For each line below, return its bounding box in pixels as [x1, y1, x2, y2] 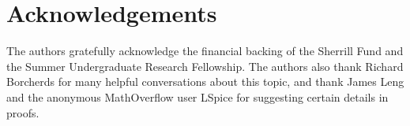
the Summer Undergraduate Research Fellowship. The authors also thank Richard [6, 57, 404, 74]
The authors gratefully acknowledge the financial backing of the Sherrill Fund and [6, 43, 404, 59]
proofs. [6, 104, 39, 120]
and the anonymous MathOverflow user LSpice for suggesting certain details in [6, 88, 389, 105]
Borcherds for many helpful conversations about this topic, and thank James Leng [6, 73, 404, 90]
